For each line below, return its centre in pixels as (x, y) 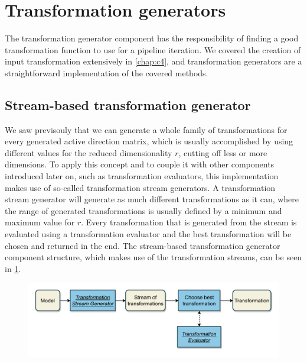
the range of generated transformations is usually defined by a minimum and (143, 210)
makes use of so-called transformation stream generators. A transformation (140, 187)
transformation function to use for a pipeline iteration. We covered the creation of (153, 49)
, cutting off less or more (223, 152)
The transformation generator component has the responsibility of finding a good (152, 38)
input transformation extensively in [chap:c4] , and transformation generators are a (153, 61)
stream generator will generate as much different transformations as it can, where (152, 199)
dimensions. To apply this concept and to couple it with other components (140, 164)
